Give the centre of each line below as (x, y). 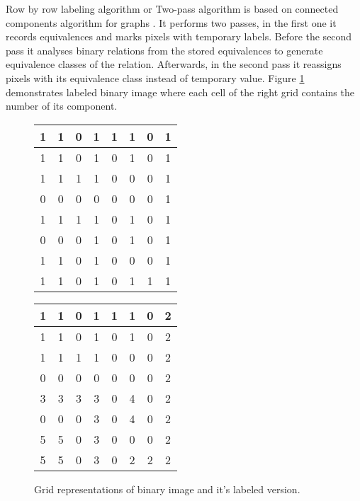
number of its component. (62, 106)
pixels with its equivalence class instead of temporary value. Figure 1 (155, 77)
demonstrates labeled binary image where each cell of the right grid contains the (180, 92)
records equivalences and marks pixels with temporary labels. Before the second (179, 36)
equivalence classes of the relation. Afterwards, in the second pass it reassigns (174, 64)
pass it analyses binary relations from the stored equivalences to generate (164, 50)
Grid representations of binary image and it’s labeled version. (167, 489)
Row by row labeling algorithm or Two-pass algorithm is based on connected (172, 8)
